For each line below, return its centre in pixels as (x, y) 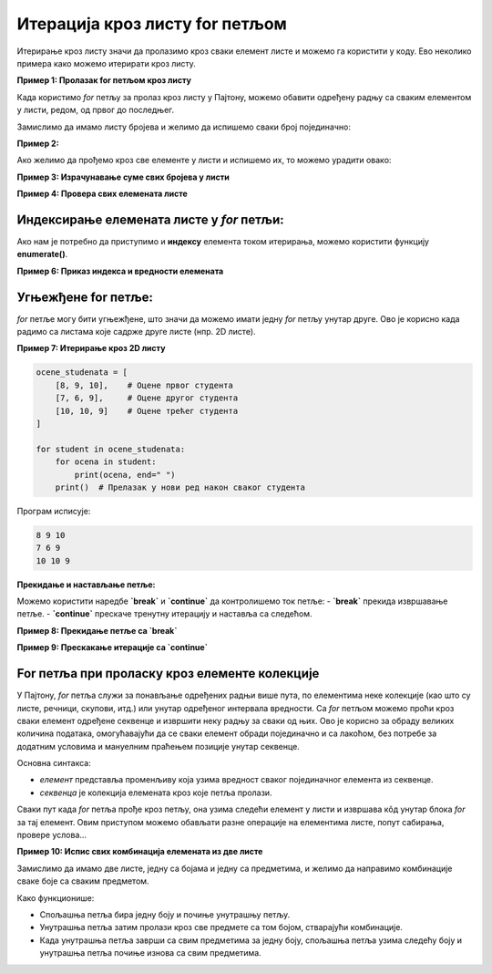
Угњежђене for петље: (85, 297)
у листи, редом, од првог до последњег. (96, 110)
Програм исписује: (54, 511)
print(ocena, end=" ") (125, 475)
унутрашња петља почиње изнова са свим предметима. (150, 953)
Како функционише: (56, 897)
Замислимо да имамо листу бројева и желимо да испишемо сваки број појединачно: (184, 127)
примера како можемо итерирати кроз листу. (106, 63)
